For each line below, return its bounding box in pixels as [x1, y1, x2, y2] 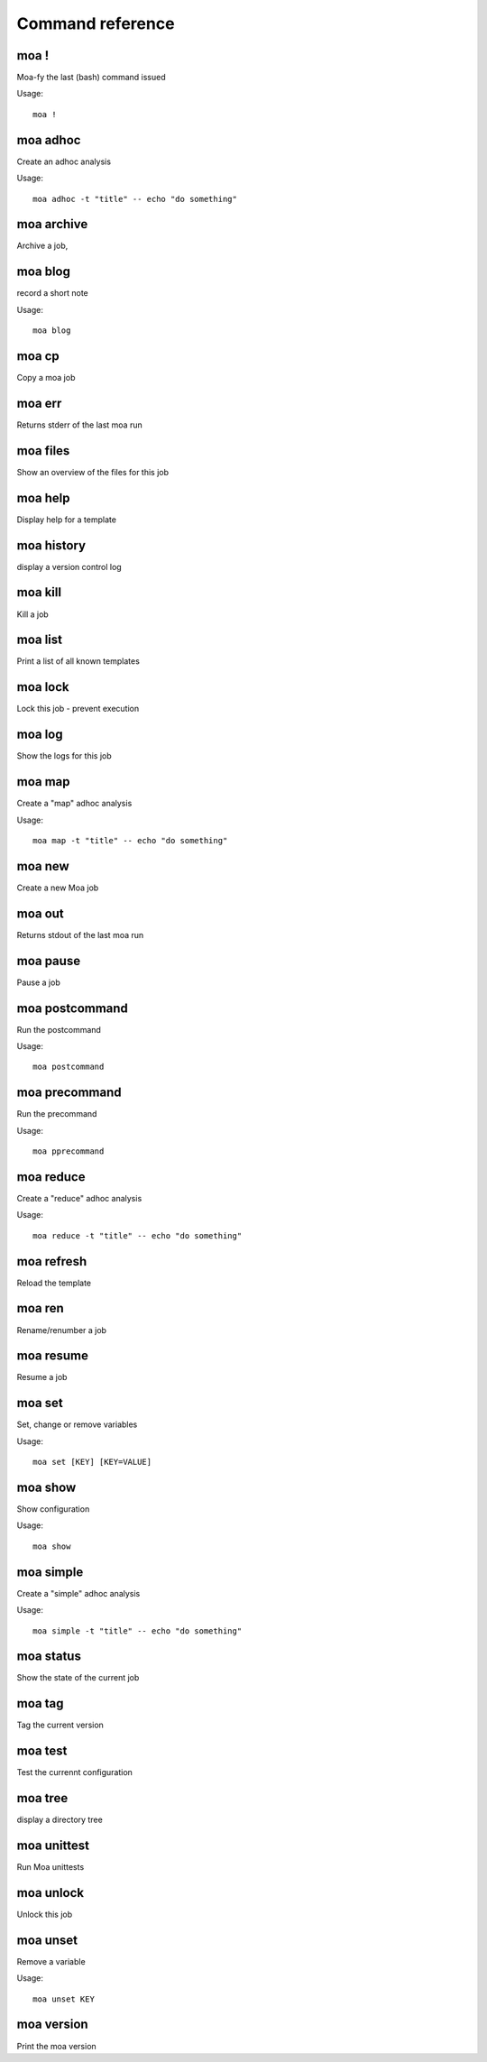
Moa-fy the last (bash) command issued [16, 72, 166, 83]
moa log [16, 727, 63, 742]
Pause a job [16, 977, 60, 988]
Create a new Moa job [16, 882, 99, 893]
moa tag [16, 1696, 64, 1711]
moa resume [16, 1349, 89, 1364]
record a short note [16, 288, 89, 299]
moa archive [16, 216, 88, 232]
